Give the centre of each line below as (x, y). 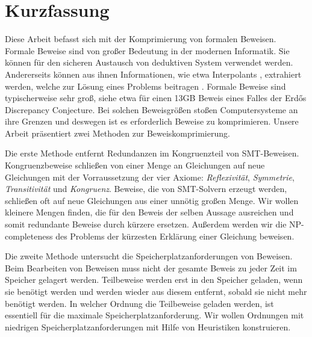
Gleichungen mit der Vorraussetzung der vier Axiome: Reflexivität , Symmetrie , (150, 177)
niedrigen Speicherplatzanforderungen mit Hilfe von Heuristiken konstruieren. (148, 326)
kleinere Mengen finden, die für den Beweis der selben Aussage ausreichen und (149, 212)
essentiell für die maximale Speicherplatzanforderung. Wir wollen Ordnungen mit (154, 315)
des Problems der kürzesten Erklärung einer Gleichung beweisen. (175, 236)
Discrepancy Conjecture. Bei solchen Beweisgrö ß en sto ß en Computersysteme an (151, 109)
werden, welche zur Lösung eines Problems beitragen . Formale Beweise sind (145, 86)
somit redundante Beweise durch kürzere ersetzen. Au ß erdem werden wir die (146, 224)
